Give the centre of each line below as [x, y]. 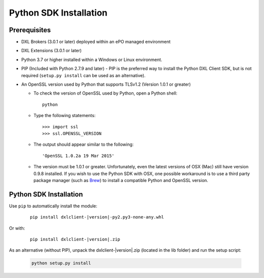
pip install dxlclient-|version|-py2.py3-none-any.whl [97, 217]
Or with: [17, 228]
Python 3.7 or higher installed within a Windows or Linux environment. [92, 60]
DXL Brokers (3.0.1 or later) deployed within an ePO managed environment [96, 42]
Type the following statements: [65, 116]
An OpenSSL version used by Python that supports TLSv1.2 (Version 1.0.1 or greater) [106, 84]
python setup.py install [61, 263]
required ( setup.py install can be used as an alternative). [83, 75]
